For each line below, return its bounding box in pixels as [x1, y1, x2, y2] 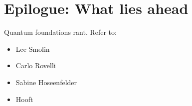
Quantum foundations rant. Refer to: [4, 27, 117, 37]
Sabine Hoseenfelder [15, 77, 77, 87]
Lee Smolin [15, 43, 50, 54]
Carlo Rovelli [15, 60, 56, 71]
